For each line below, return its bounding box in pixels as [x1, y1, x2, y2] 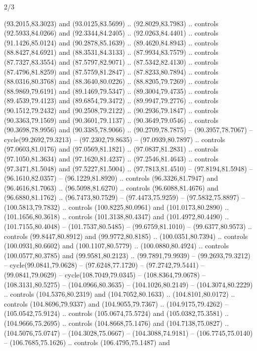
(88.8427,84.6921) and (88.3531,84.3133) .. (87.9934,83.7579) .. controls [4, 47, 218, 57]
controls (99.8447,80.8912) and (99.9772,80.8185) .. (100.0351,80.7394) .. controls [4, 231, 248, 241]
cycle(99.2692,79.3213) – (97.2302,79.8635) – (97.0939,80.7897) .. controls [4, 134, 225, 144]
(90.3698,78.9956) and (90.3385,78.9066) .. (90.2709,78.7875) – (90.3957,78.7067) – [4, 124, 253, 135]
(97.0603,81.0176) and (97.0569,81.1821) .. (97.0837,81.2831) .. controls [4, 144, 218, 154]
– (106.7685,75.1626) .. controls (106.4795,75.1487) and [4, 337, 170, 348]
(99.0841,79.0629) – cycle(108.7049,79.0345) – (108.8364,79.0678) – [4, 270, 206, 280]
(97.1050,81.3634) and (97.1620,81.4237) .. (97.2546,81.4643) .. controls [4, 153, 218, 163]
